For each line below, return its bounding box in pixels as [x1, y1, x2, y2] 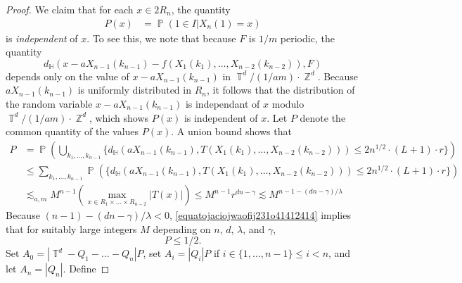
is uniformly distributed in [77, 82, 191, 97]
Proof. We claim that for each [6, 2, 134, 16]
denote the [300, 110, 346, 125]
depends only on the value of [6, 68, 129, 83]
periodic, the [280, 30, 335, 45]
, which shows [89, 110, 149, 125]
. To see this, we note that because [86, 30, 236, 45]
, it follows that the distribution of [206, 82, 355, 97]
